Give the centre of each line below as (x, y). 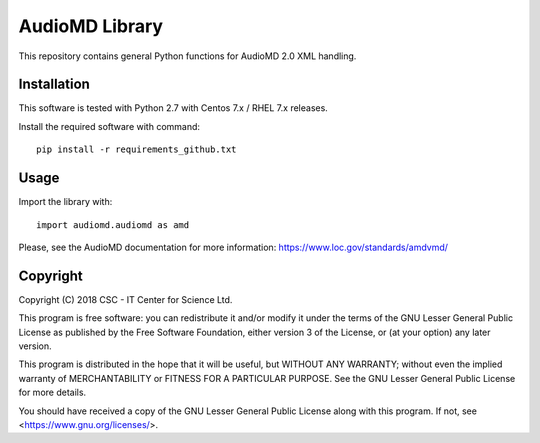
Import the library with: (65, 202)
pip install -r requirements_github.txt (136, 149)
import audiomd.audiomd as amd (113, 224)
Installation (54, 84)
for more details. (52, 392)
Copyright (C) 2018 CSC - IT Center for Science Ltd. (125, 299)
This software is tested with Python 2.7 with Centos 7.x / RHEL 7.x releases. (173, 108)
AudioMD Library (91, 26)
